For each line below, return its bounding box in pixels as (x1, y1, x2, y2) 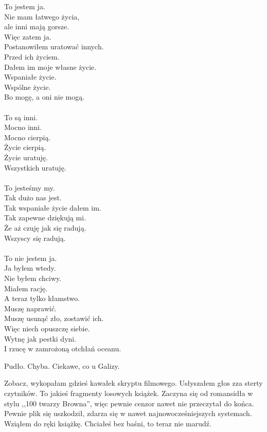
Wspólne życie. (4, 81, 51, 92)
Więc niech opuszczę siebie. (4, 323, 90, 333)
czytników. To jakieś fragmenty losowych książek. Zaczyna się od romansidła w (4, 387, 253, 398)
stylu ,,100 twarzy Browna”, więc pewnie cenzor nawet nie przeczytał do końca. (4, 398, 254, 408)
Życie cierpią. (4, 142, 46, 153)
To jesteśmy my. (4, 182, 55, 193)
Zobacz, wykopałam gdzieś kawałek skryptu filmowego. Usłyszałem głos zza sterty (4, 378, 263, 388)
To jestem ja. (4, 1, 45, 11)
